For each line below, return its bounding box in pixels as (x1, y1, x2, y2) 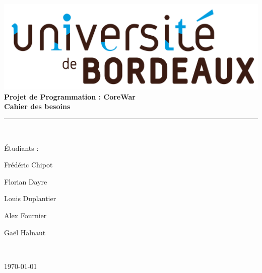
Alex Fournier (4, 210, 47, 221)
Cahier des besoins (4, 101, 71, 112)
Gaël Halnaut (4, 227, 46, 237)
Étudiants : (4, 142, 39, 153)
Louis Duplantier (4, 193, 56, 204)
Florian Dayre (4, 176, 47, 187)
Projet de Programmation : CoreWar (4, 91, 136, 102)
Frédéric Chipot (4, 159, 53, 170)
